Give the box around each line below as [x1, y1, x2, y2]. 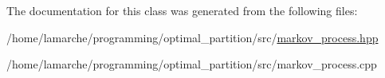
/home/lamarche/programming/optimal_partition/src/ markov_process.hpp [6, 29, 379, 45]
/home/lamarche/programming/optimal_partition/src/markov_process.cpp [6, 56, 377, 72]
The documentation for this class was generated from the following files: [6, 2, 358, 18]
